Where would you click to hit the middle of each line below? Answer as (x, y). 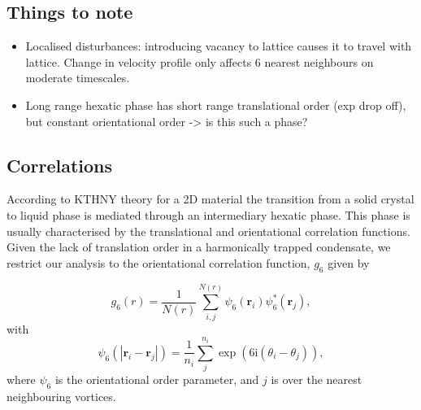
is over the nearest (317, 379)
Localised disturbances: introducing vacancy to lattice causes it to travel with (219, 46)
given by (349, 262)
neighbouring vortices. (61, 396)
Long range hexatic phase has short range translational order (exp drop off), (216, 105)
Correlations (60, 165)
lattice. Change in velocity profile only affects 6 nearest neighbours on (200, 61)
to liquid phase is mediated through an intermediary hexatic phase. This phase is (208, 214)
